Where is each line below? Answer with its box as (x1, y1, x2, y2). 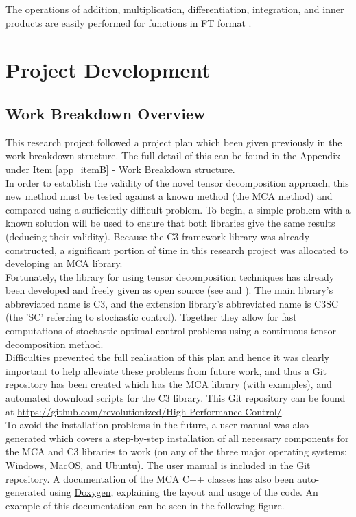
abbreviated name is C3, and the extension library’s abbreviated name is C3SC (5, 296, 339, 310)
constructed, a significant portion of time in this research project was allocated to (5, 242, 348, 257)
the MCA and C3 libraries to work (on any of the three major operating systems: (5, 444, 347, 459)
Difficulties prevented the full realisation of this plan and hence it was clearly (5, 350, 329, 365)
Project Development (5, 56, 211, 84)
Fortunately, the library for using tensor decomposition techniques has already (5, 269, 335, 284)
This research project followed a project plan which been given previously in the (5, 135, 342, 149)
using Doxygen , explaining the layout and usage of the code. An (49, 485, 318, 499)
